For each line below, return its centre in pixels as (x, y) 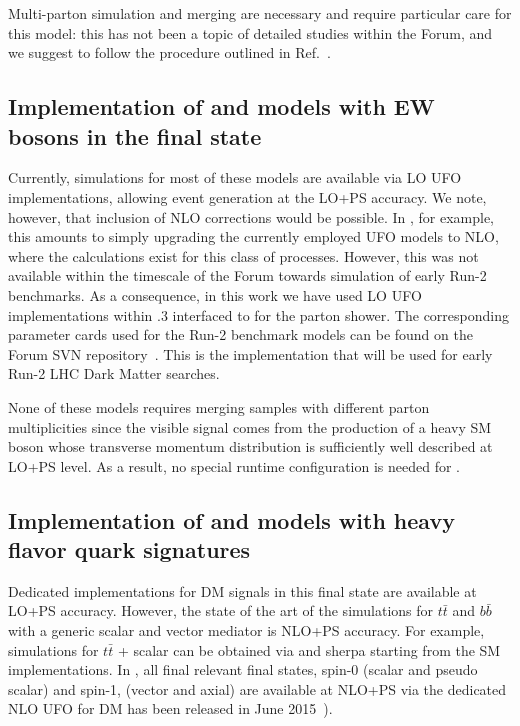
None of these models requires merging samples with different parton (219, 406)
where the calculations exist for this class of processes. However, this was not (243, 255)
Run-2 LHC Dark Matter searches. (114, 373)
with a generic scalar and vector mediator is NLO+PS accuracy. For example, (246, 630)
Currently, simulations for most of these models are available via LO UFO (235, 177)
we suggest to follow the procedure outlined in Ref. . (169, 52)
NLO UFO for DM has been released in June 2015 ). (170, 708)
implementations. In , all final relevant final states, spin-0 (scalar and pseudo (243, 669)
